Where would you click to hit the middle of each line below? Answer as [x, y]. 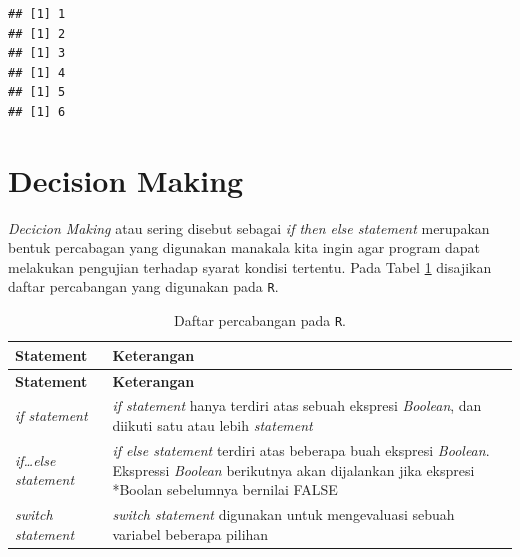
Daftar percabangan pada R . [260, 320]
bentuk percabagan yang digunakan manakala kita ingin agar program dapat [244, 247]
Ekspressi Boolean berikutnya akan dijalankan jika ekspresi [293, 469]
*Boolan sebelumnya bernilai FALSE [225, 489]
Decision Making [126, 179]
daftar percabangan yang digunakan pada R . [143, 286]
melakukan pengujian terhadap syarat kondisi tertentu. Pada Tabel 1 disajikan [250, 266]
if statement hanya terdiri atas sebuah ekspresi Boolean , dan [297, 405]
